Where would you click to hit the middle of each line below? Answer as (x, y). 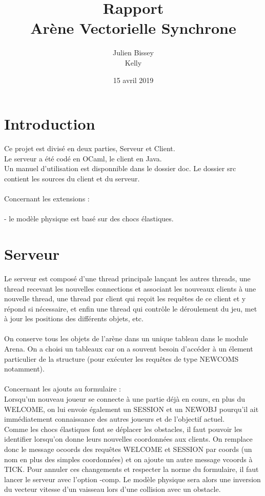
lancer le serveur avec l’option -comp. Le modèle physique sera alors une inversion (132, 479)
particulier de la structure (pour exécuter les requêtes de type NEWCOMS (121, 358)
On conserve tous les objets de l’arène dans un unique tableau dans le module (126, 338)
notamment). (24, 369)
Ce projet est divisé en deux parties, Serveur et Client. (90, 148)
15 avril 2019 (133, 80)
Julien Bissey (133, 53)
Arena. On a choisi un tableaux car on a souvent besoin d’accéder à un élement (129, 349)
